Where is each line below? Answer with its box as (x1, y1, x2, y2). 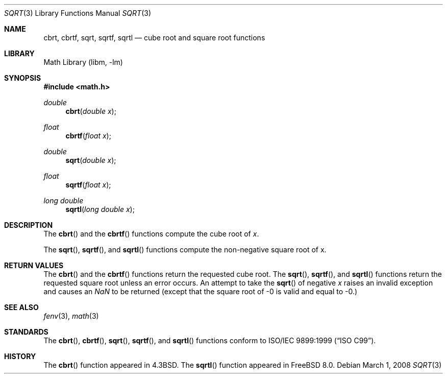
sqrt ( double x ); (65, 156, 116, 164)
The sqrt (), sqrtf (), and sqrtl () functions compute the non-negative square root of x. (43, 245, 327, 254)
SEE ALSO (4, 303, 39, 312)
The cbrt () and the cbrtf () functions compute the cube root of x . (43, 229, 259, 238)
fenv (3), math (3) (43, 312, 99, 320)
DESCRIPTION (4, 221, 53, 229)
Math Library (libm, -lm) (43, 58, 123, 66)
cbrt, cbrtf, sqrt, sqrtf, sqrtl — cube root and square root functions (43, 33, 265, 42)
